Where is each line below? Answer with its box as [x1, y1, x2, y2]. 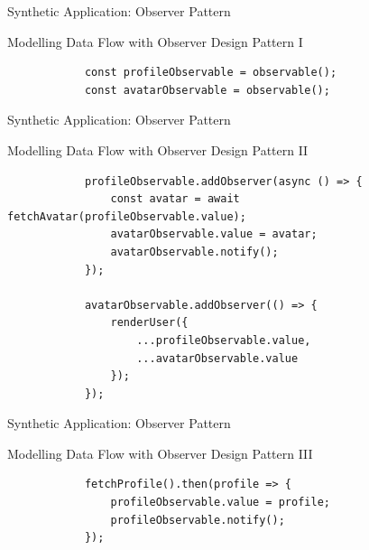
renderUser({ [110, 316, 189, 330]
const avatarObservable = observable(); [84, 83, 330, 97]
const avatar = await [110, 192, 240, 206]
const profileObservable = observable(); [84, 66, 337, 79]
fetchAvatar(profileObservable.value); [7, 210, 246, 223]
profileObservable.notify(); [110, 513, 285, 527]
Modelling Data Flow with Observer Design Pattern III [7, 443, 313, 462]
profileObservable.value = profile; [110, 496, 330, 509]
